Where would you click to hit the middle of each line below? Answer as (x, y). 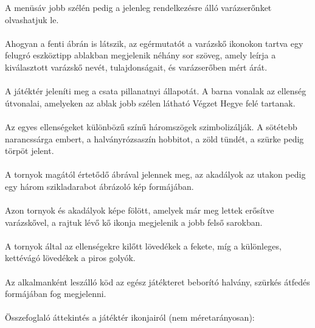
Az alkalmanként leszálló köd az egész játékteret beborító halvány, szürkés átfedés (157, 281)
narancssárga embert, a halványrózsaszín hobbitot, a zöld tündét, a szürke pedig (154, 138)
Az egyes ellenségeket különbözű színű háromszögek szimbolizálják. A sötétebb (151, 126)
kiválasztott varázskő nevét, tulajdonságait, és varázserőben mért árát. (136, 67)
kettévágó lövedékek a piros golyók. (70, 258)
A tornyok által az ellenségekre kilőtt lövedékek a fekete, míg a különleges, (143, 246)
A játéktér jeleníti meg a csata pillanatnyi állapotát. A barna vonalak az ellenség (156, 91)
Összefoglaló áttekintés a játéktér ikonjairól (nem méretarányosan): (130, 317)
